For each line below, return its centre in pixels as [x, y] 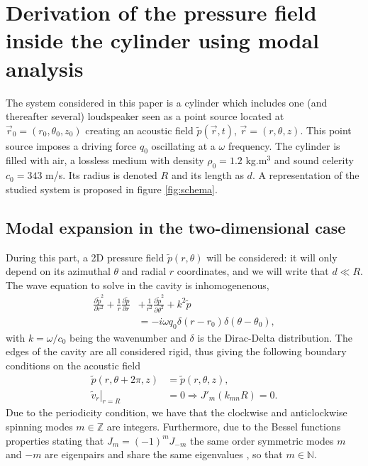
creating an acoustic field [139, 130]
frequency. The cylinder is [284, 145]
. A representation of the [306, 175]
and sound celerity [314, 160]
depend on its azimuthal [58, 271]
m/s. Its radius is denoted [101, 175]
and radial [144, 271]
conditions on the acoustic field [73, 365]
